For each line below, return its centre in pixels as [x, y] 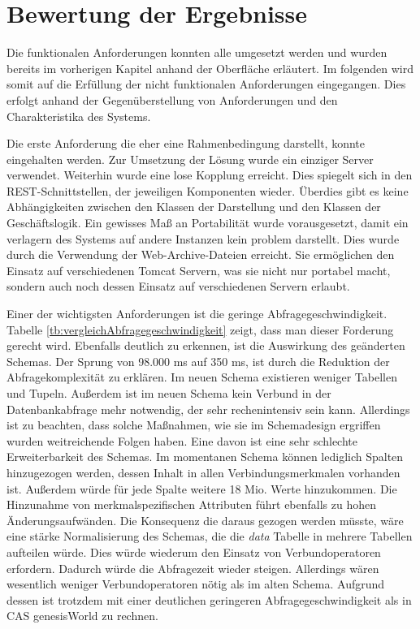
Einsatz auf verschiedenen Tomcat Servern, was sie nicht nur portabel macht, [199, 270]
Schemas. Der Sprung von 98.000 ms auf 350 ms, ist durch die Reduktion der [198, 361]
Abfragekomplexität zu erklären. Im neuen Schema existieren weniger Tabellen [202, 377]
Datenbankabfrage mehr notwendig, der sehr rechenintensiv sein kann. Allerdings [208, 409]
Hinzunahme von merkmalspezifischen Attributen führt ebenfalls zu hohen [191, 504]
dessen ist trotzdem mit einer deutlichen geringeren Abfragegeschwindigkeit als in [209, 599]
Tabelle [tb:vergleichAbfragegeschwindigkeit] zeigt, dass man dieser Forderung [200, 329]
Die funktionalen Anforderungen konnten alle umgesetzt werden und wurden [197, 52]
